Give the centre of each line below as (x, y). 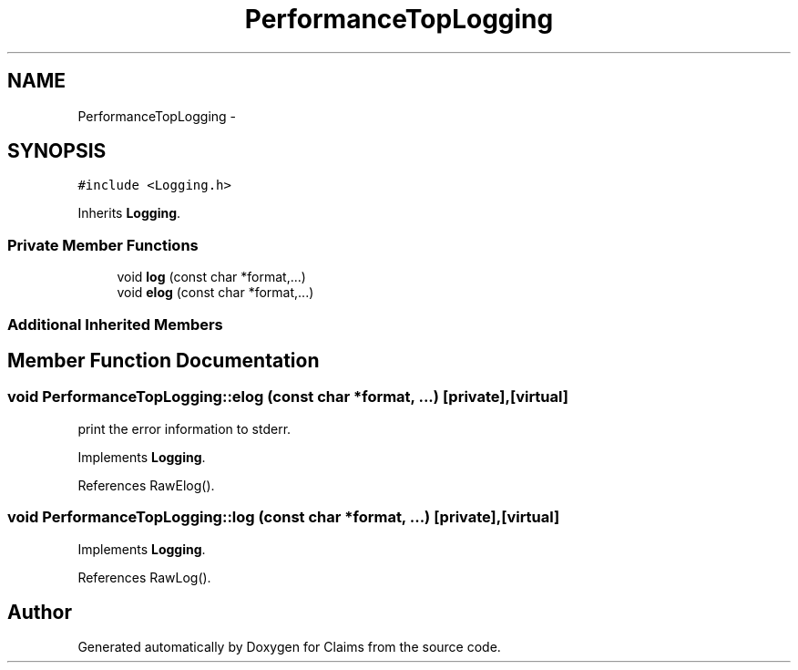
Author (40, 612)
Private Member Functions (103, 245)
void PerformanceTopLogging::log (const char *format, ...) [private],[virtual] (284, 517)
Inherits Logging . (129, 213)
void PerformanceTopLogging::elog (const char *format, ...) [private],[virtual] (288, 397)
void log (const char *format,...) (211, 277)
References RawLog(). (144, 577)
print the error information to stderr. (184, 428)
